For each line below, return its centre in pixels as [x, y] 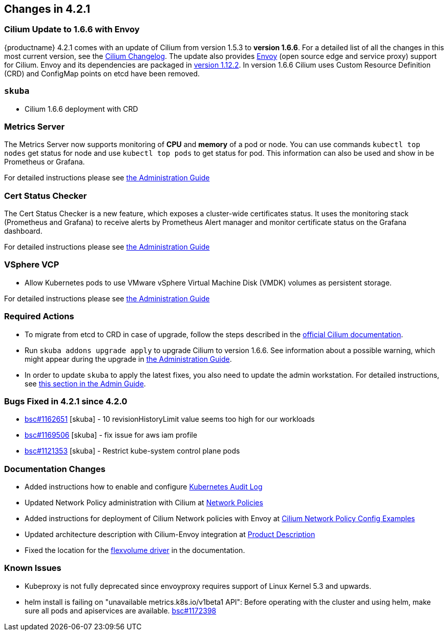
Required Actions [39, 316]
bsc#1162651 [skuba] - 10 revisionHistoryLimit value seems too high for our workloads [170, 419]
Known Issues [33, 568]
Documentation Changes [55, 469]
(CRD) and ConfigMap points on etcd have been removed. [102, 73]
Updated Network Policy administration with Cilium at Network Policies [144, 503]
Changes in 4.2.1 [47, 9]
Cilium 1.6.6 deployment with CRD [81, 109]
